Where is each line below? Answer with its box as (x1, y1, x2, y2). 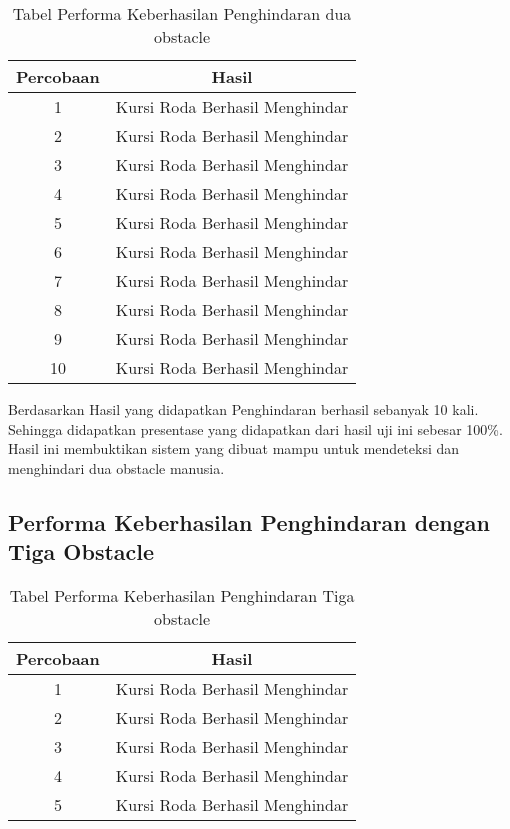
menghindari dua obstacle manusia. (8, 457, 225, 478)
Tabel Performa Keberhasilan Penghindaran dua (12, 2, 352, 25)
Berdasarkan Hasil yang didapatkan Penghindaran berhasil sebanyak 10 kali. (8, 399, 479, 419)
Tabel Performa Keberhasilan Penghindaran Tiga (9, 583, 355, 607)
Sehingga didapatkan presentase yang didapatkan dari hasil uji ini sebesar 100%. (8, 418, 503, 439)
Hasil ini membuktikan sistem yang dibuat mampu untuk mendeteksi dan (8, 438, 460, 459)
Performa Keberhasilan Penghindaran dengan (8, 506, 490, 537)
